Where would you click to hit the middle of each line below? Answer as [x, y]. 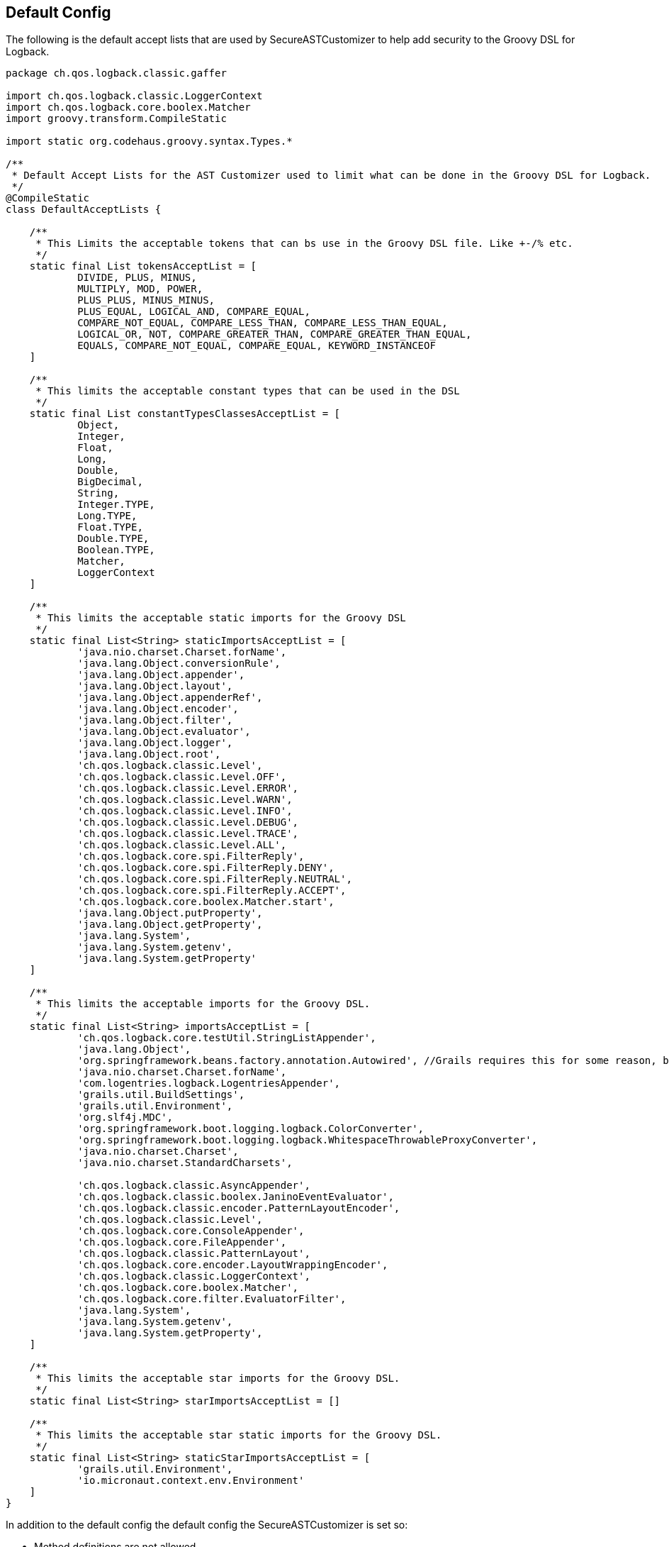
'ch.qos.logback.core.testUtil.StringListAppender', [227, 1038]
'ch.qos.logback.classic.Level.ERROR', [188, 788]
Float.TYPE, [110, 527]
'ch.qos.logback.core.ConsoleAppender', [191, 1231]
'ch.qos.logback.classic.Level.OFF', [182, 777]
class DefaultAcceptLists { [84, 210]
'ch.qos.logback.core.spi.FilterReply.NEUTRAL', [215, 879]
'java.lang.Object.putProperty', [170, 913]
